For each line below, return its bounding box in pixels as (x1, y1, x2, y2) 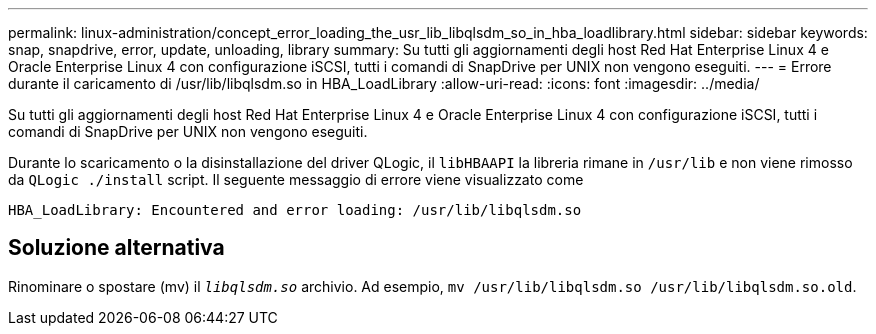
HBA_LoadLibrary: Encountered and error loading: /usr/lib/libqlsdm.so (8, 202, 582, 218)
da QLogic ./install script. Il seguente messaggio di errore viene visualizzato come (8, 171, 584, 188)
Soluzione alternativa (8, 235, 225, 261)
